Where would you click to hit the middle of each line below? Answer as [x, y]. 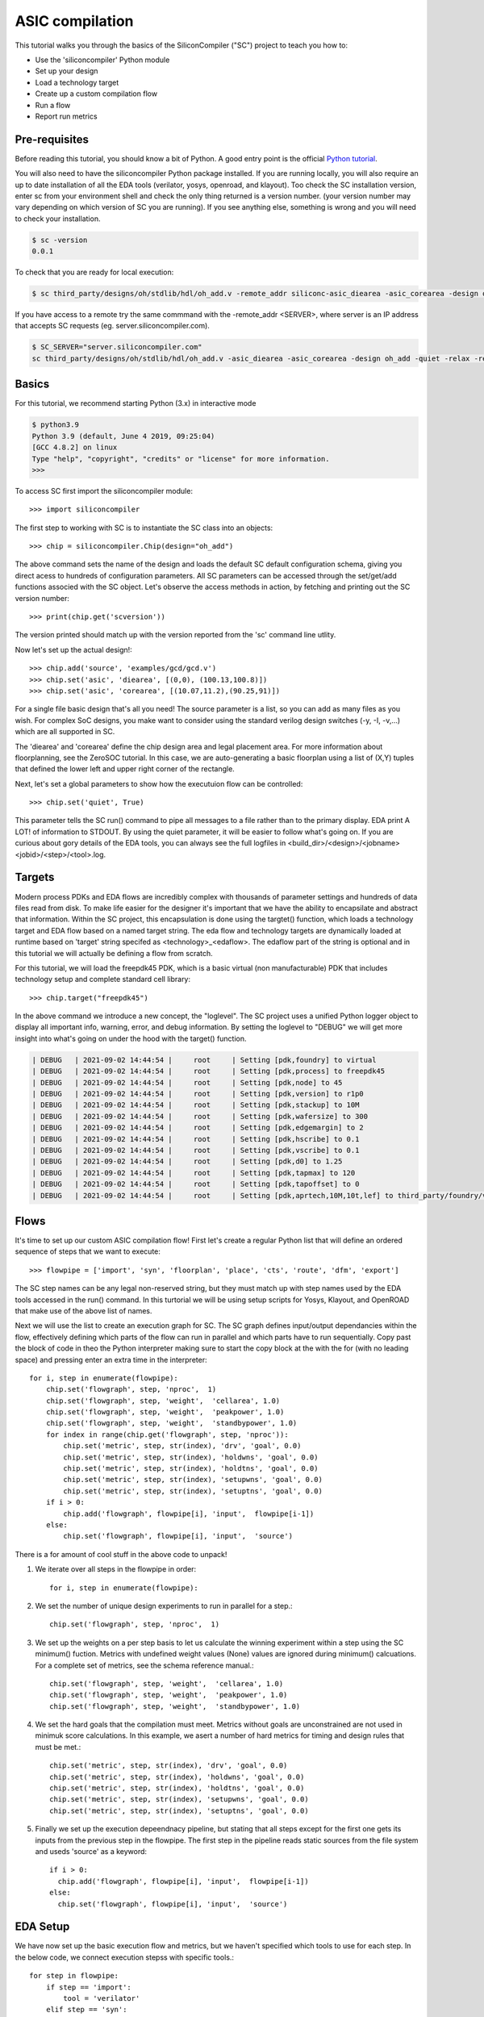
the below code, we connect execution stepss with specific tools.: [124, 1957]
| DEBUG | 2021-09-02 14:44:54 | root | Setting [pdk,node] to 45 [187, 1082]
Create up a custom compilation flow [96, 94]
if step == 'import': [89, 1987]
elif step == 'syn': [86, 2010]
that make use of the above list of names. [83, 1310]
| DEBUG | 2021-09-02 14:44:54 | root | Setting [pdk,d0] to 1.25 [187, 1161]
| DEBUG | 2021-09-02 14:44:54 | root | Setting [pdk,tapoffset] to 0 [196, 1184]
